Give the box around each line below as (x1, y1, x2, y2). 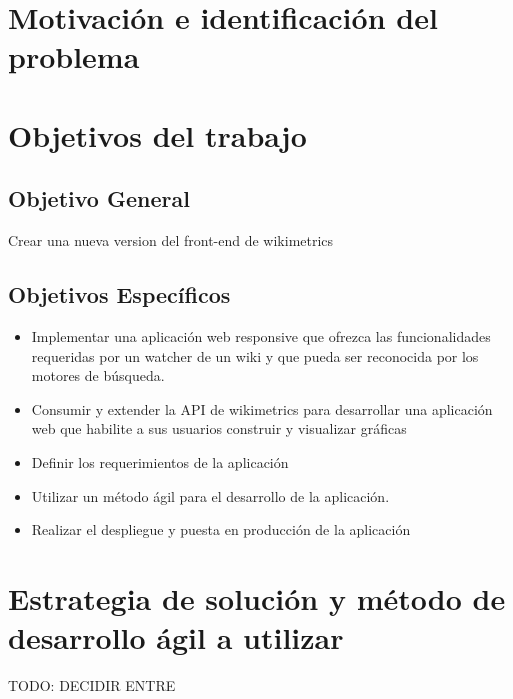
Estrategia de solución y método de (8, 577, 506, 618)
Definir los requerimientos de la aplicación (31, 451, 289, 472)
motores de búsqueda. (31, 365, 165, 386)
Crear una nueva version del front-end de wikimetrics (8, 230, 334, 251)
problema (8, 36, 140, 77)
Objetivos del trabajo (8, 114, 307, 155)
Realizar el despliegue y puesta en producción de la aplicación (31, 519, 411, 540)
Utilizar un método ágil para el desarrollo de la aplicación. (31, 485, 390, 506)
